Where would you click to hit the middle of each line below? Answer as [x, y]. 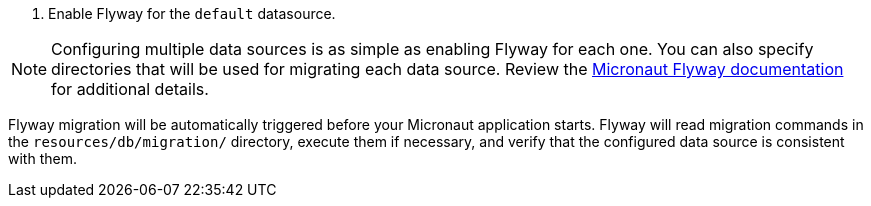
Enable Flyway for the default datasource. [192, 13]
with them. [42, 158]
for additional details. [130, 89]
